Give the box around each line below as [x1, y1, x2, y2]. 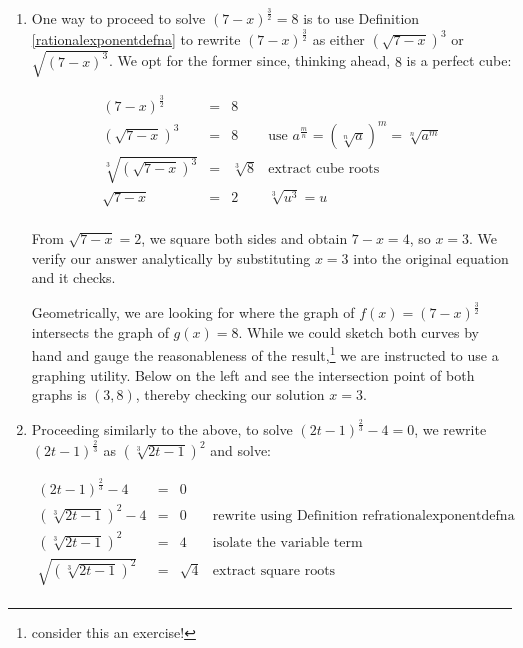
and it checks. [31, 267, 116, 288]
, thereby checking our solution [135, 384, 325, 405]
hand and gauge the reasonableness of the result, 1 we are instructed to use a [31, 342, 499, 365]
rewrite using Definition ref [212, 508, 379, 523]
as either [312, 29, 365, 50]
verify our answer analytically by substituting [31, 247, 311, 268]
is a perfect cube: [406, 50, 512, 71]
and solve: [210, 440, 272, 461]
